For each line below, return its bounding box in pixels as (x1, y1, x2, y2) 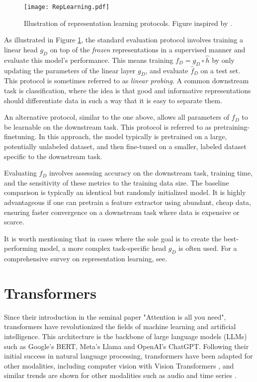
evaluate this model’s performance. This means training (4, 54, 173, 65)
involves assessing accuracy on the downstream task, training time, (49, 168, 253, 178)
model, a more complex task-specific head (39, 243, 167, 253)
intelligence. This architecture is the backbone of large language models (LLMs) (4, 331, 247, 342)
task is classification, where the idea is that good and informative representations (4, 85, 251, 96)
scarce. (4, 216, 24, 227)
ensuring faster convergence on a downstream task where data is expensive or (4, 206, 240, 217)
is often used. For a (178, 243, 237, 253)
